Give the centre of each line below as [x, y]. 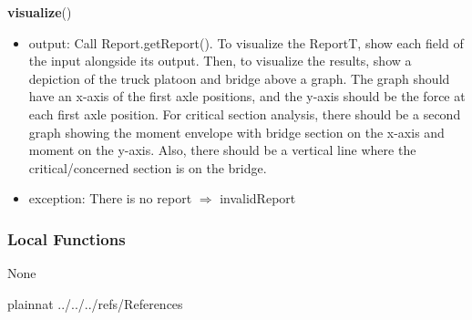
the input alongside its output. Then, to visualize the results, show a [220, 61]
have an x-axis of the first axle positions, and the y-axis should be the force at [247, 96]
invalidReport [258, 198]
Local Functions [67, 238]
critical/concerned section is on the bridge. [148, 167]
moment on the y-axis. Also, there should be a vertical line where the [222, 150]
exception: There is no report [110, 198]
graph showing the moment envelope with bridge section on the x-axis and [236, 132]
